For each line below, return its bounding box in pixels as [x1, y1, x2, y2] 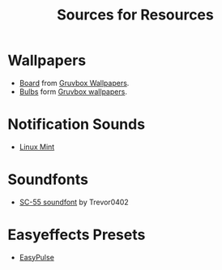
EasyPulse [19, 252, 54, 262]
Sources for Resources [57, 6, 214, 24]
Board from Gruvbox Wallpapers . [19, 78, 130, 88]
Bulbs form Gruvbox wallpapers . [19, 87, 127, 96]
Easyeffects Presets [7, 225, 146, 244]
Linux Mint [19, 142, 55, 152]
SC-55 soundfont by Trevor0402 [19, 197, 129, 207]
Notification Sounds [7, 115, 146, 134]
